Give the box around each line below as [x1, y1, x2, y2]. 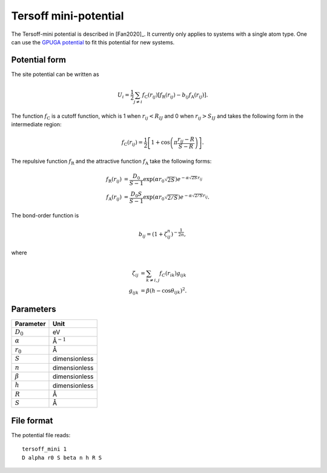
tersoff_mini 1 [22, 446, 67, 452]
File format [11, 415, 53, 426]
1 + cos [151, 139, 170, 146]
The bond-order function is [11, 212, 79, 219]
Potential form [11, 55, 67, 65]
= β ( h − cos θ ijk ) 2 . [140, 286, 187, 296]
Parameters [11, 304, 56, 314]
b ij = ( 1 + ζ [138, 231, 168, 239]
